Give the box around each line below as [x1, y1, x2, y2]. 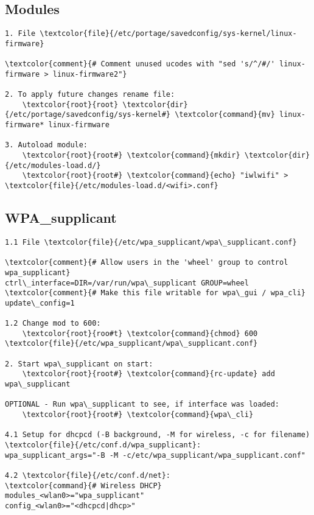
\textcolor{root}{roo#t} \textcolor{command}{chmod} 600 [22, 329, 258, 338]
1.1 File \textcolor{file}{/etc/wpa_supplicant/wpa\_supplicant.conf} [5, 237, 297, 247]
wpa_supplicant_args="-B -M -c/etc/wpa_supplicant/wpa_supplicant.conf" [5, 450, 305, 460]
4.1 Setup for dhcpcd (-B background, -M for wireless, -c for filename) [5, 430, 310, 440]
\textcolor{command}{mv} [175, 110, 275, 119]
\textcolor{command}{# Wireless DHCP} [5, 481, 162, 490]
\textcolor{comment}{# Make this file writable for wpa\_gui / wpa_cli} [5, 289, 305, 298]
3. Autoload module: [5, 141, 88, 150]
